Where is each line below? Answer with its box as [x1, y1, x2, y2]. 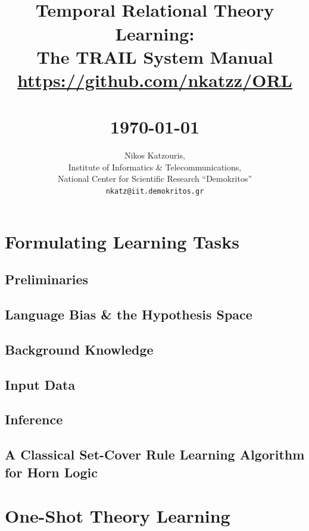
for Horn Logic [5, 462, 98, 481]
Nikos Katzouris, [124, 149, 185, 162]
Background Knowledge [5, 340, 154, 358]
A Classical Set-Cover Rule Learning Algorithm [5, 445, 305, 464]
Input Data [5, 375, 76, 393]
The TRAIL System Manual [36, 44, 273, 69]
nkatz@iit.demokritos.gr [105, 187, 204, 196]
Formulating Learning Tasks [5, 229, 239, 253]
